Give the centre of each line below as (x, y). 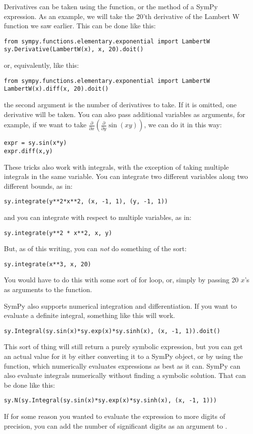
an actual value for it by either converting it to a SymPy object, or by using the (124, 356)
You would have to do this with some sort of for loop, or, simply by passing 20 (121, 280)
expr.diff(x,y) (29, 151)
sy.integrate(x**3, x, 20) (48, 264)
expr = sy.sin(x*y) (35, 143)
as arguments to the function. (48, 289)
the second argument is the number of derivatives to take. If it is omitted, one (120, 104)
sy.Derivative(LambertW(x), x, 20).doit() (74, 49)
